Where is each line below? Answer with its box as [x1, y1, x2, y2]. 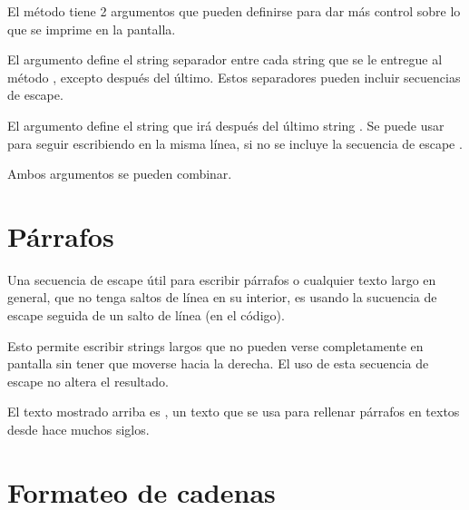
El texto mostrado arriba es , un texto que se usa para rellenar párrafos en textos [7, 402, 460, 421]
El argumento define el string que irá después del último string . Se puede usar [7, 115, 445, 134]
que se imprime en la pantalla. [7, 19, 176, 38]
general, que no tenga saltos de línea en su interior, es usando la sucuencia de [7, 288, 437, 307]
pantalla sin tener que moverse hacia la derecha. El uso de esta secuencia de [7, 354, 429, 373]
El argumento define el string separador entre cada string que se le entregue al [7, 50, 443, 69]
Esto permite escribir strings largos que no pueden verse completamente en [7, 336, 424, 355]
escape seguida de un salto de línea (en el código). [7, 306, 285, 325]
